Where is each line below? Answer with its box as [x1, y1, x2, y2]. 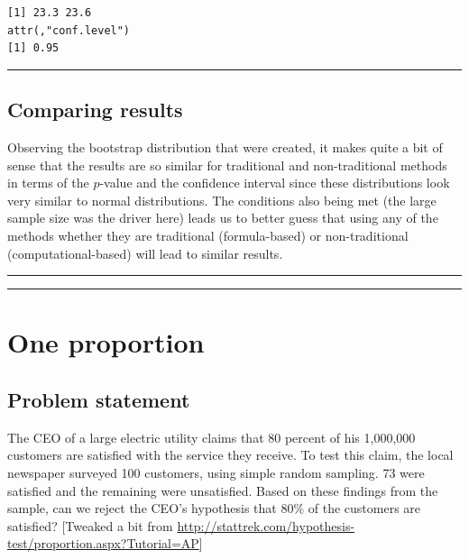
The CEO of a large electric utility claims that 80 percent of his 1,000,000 [7, 427, 416, 446]
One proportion [7, 324, 205, 361]
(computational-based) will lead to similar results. [7, 243, 283, 262]
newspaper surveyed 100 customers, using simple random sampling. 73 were [7, 463, 425, 481]
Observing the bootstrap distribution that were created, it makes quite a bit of [7, 137, 443, 156]
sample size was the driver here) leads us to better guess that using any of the [7, 208, 438, 227]
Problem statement [7, 385, 190, 413]
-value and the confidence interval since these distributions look [99, 173, 450, 192]
